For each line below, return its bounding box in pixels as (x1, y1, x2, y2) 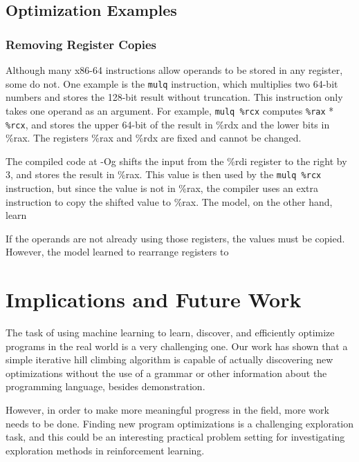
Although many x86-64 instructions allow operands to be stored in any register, (6, 63, 343, 77)
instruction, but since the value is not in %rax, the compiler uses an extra (6, 181, 319, 195)
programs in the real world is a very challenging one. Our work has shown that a (6, 338, 348, 353)
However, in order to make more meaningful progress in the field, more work (6, 403, 329, 417)
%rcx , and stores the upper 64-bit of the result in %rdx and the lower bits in (6, 117, 330, 131)
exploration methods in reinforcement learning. (6, 443, 205, 457)
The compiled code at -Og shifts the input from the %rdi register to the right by (6, 153, 347, 168)
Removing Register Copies (6, 35, 157, 52)
